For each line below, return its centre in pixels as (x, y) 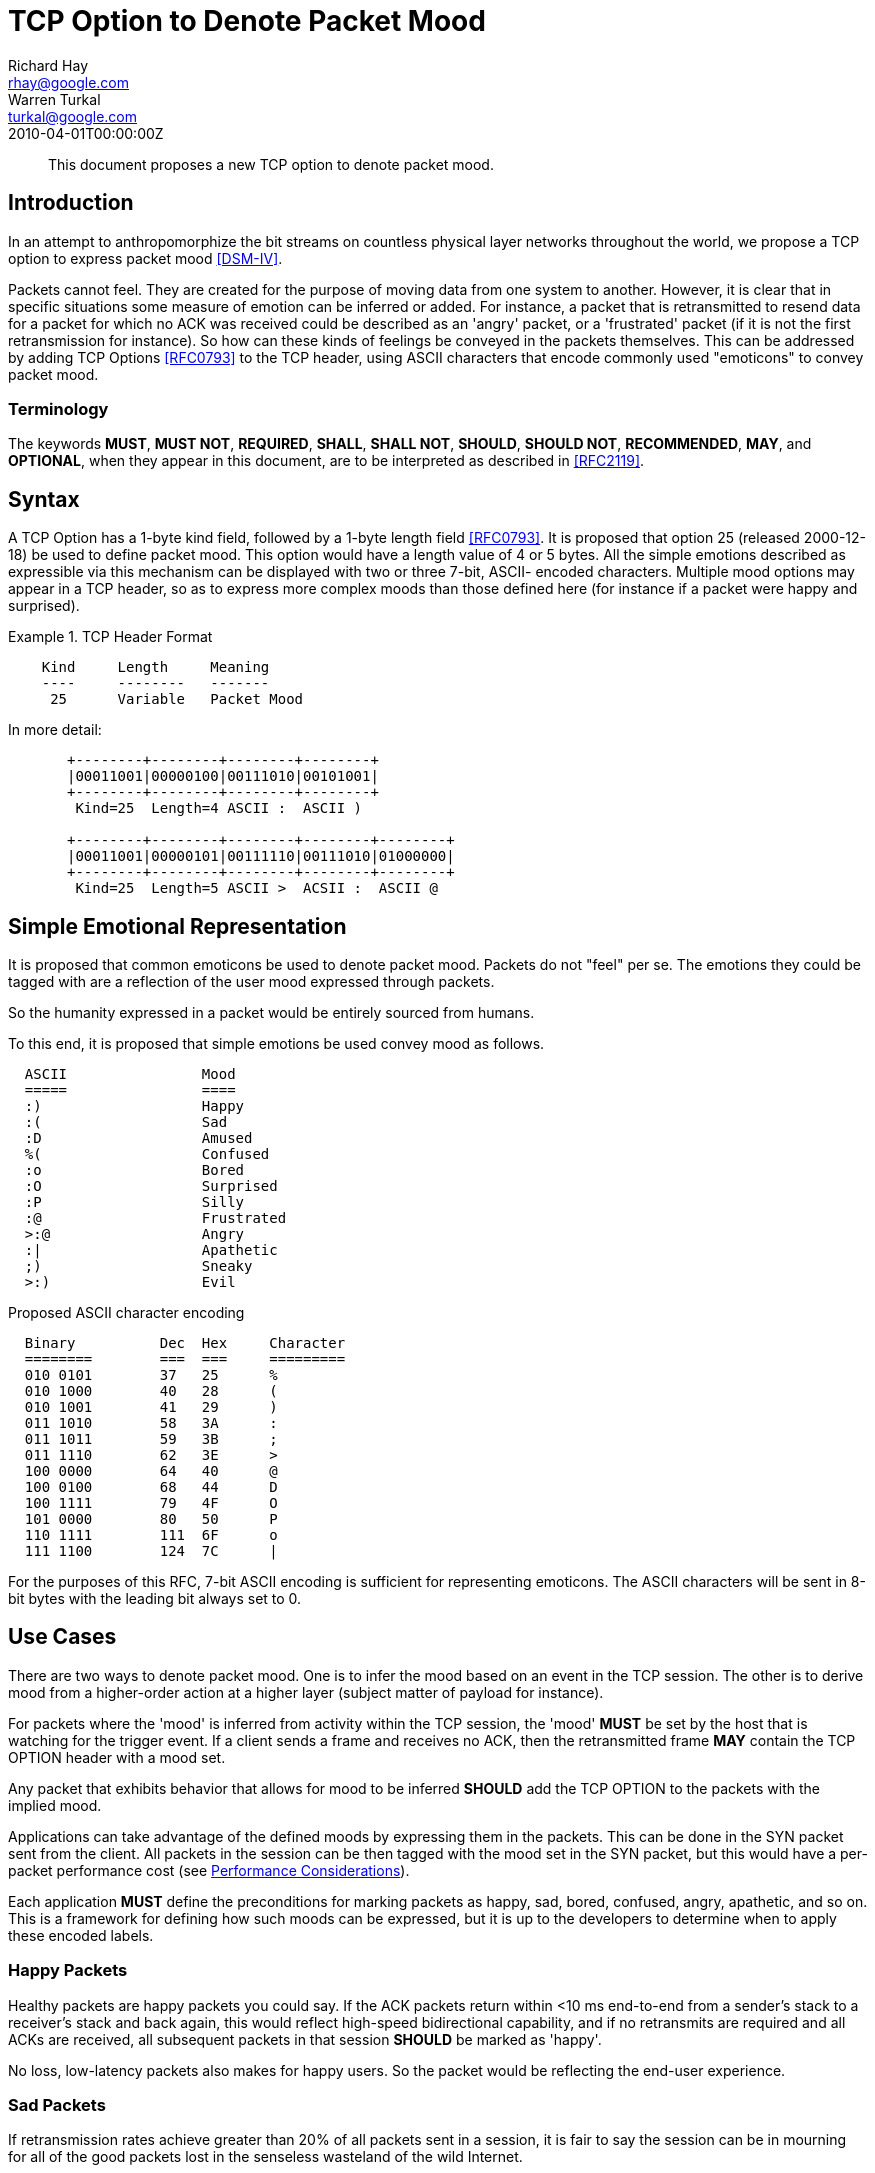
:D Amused (138, 1138)
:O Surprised (151, 1186)
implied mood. (55, 1805)
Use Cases (62, 1637)
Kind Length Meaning (155, 667)
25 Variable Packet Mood (177, 699)
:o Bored (134, 1170)
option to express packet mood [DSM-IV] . (145, 258)
